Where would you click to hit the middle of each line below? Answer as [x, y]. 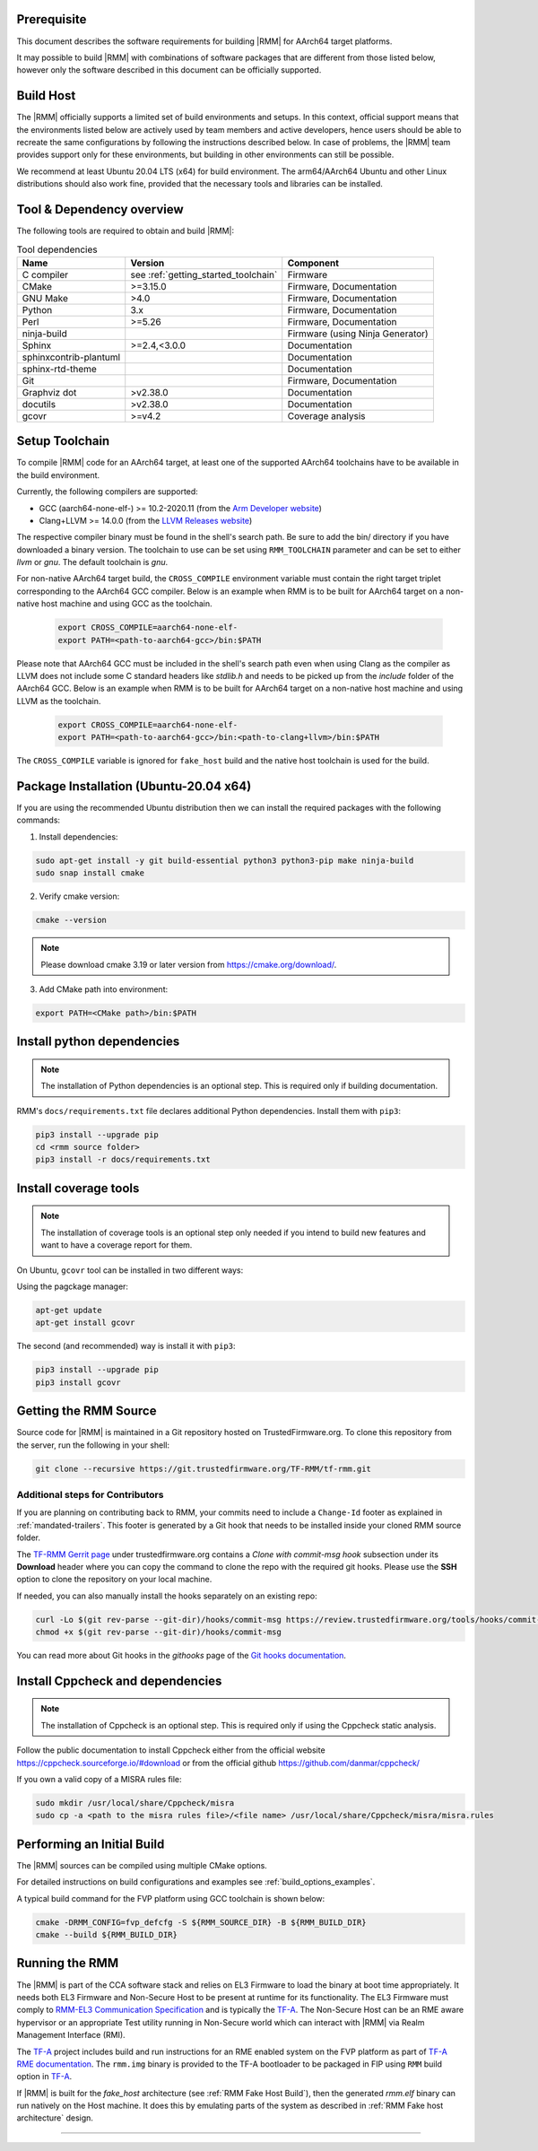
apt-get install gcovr [85, 1323]
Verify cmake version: [79, 896]
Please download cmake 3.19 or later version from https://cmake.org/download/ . [189, 964]
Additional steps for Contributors [90, 1495]
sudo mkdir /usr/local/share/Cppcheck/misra [135, 1803]
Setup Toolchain [63, 441]
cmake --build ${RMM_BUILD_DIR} [107, 1935]
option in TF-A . [44, 2077]
